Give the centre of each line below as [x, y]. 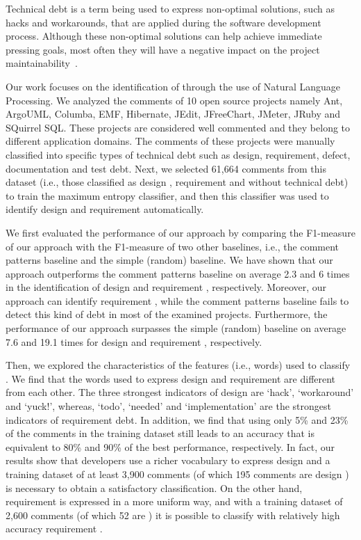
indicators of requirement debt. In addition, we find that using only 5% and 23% [177, 419]
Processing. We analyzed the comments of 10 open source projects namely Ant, [174, 100]
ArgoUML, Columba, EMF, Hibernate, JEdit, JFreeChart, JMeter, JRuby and [173, 114]
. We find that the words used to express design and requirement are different [171, 378]
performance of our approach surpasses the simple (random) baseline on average [176, 328]
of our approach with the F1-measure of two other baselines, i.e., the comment [173, 246]
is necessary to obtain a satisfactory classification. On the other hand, [154, 487]
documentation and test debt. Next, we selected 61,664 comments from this [166, 168]
